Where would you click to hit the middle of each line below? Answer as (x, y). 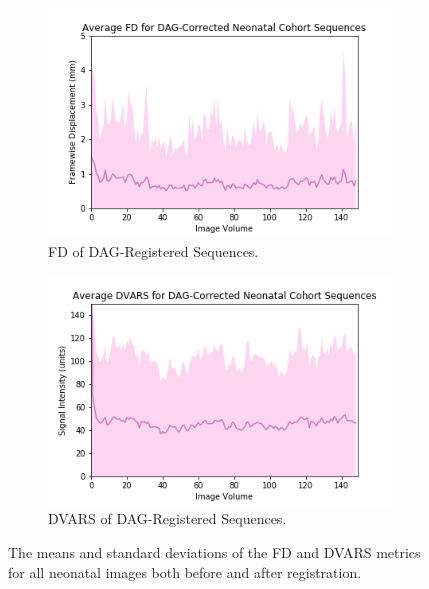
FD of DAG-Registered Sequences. (153, 250)
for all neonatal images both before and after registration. (185, 571)
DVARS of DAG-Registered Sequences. (167, 518)
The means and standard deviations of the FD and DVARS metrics (214, 552)
